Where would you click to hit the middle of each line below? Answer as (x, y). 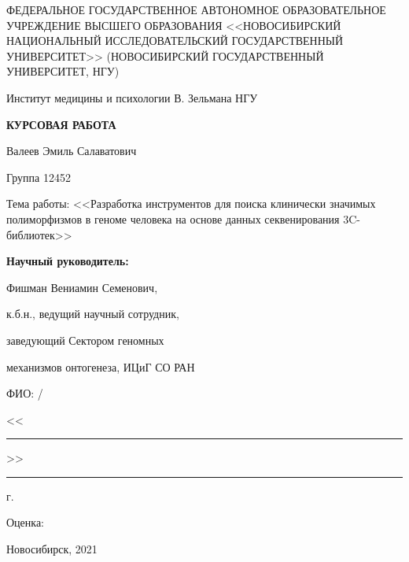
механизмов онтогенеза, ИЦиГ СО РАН (101, 366)
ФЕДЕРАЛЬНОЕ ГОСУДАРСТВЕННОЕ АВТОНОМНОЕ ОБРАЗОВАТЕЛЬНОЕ (196, 9)
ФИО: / (25, 393)
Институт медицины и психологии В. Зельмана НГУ (132, 97)
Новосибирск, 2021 (52, 549)
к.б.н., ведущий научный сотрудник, (93, 314)
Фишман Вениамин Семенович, (82, 287)
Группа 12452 (39, 177)
